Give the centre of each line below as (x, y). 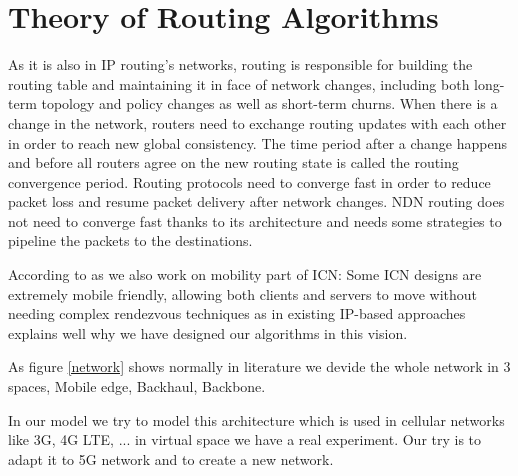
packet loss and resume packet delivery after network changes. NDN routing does (256, 201)
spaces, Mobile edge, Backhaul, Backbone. (137, 386)
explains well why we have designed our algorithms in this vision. (208, 332)
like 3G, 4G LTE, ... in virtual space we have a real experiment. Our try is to (245, 439)
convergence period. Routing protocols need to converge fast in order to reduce (249, 181)
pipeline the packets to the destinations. (130, 240)
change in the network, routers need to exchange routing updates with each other (257, 122)
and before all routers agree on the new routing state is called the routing (233, 162)
